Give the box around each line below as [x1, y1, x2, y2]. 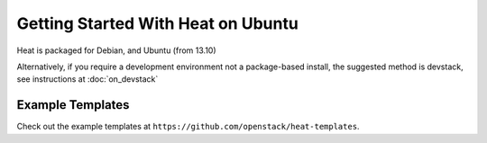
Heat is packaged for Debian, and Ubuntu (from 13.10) [16, 45, 216, 56]
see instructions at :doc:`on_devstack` [16, 74, 159, 85]
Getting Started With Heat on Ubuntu [16, 13, 299, 33]
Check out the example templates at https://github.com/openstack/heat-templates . [16, 121, 360, 132]
